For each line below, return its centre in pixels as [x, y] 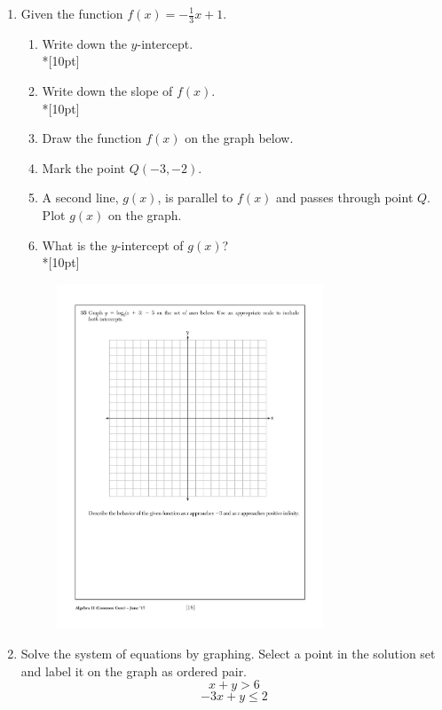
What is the [75, 245]
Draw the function [92, 138]
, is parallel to [195, 197]
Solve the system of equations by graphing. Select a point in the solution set [228, 653]
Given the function [72, 13]
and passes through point [345, 197]
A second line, [80, 197]
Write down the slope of [107, 91]
